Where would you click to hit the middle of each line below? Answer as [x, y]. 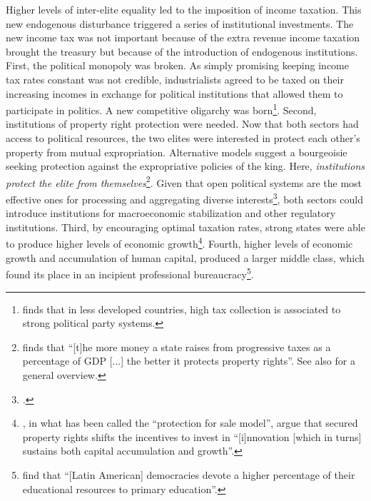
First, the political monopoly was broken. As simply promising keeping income [177, 65]
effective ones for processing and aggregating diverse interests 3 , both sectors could [184, 198]
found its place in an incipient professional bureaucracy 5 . [130, 273]
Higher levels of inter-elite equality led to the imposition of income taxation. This [184, 9]
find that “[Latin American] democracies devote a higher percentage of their [189, 474]
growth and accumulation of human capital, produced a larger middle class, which [185, 257]
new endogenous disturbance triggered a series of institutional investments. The [180, 23]
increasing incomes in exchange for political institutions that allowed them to [174, 93]
